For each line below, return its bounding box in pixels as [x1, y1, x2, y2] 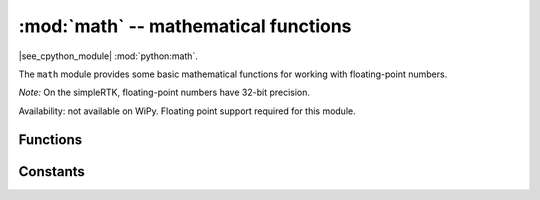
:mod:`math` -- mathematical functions [18, 15, 352, 37]
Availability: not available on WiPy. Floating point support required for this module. [18, 105, 356, 117]
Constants [18, 163, 85, 180]
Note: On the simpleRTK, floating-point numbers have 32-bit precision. [18, 86, 310, 99]
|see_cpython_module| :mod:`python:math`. [18, 50, 199, 62]
